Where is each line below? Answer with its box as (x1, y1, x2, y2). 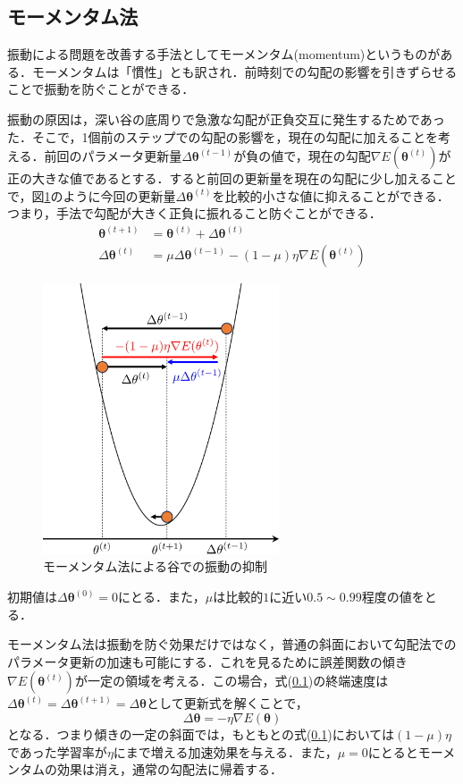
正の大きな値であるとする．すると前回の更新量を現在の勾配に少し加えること (7, 169, 458, 188)
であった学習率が (7, 742, 107, 761)
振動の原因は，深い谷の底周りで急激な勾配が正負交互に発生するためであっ (7, 109, 445, 128)
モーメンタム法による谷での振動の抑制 (43, 557, 268, 576)
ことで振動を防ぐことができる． (7, 80, 195, 98)
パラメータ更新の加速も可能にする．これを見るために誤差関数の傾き (7, 652, 408, 670)
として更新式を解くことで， (147, 694, 308, 712)
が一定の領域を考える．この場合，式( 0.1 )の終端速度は (74, 671, 389, 690)
